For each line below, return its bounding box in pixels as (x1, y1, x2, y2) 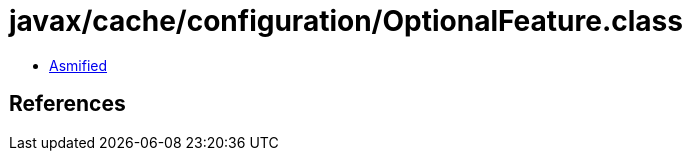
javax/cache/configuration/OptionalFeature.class (9, 4, 683, 38)
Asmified (49, 56, 108, 74)
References (9, 91, 126, 117)
